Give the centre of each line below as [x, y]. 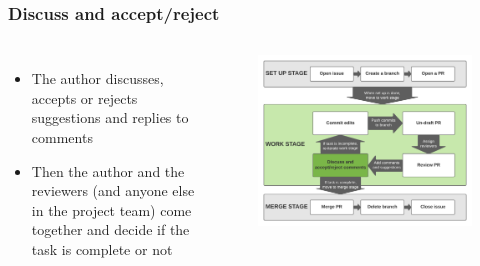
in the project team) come [111, 209]
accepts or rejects [84, 97]
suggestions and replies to [110, 117]
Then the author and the [108, 170]
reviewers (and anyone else [113, 190]
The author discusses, [97, 78]
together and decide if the [110, 229]
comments [62, 137]
